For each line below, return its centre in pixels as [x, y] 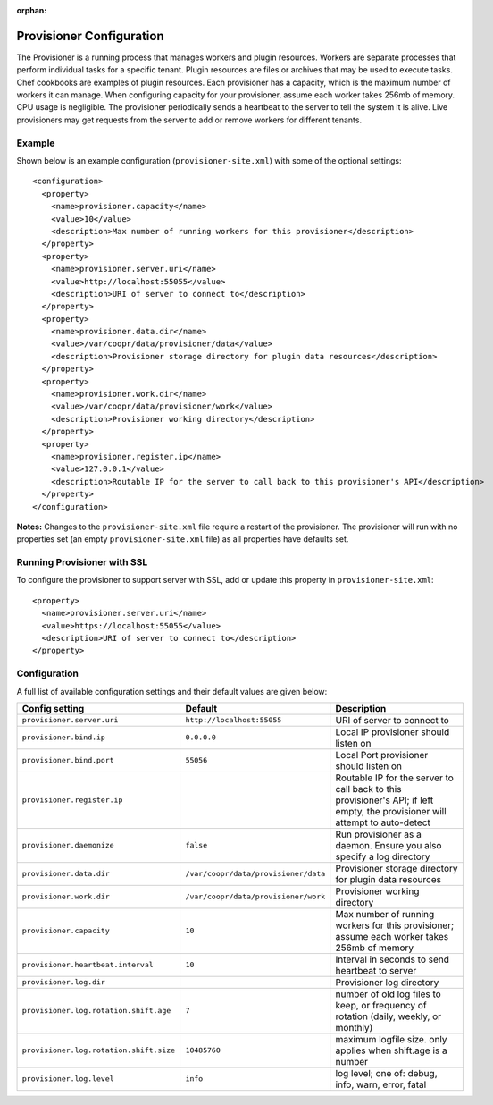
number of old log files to [388, 994]
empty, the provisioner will [391, 811]
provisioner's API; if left [384, 800]
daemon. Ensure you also [389, 845]
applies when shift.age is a [391, 1050]
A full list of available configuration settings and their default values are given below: [172, 691]
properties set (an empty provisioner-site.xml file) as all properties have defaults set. [183, 539]
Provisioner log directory [387, 982]
